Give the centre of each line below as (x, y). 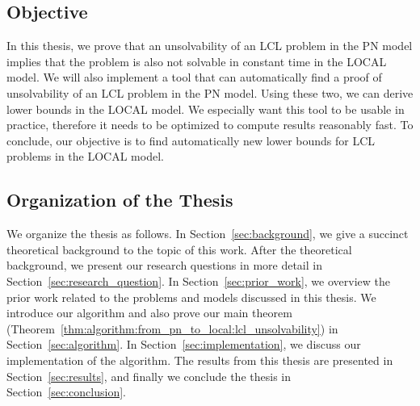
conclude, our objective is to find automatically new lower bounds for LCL (191, 140)
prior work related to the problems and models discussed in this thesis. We (191, 297)
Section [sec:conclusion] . (66, 392)
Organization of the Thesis (120, 200)
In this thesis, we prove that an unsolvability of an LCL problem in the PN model (210, 46)
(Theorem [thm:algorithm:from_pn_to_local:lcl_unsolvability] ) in (172, 328)
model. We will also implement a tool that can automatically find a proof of (194, 77)
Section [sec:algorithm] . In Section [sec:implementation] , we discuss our (184, 344)
